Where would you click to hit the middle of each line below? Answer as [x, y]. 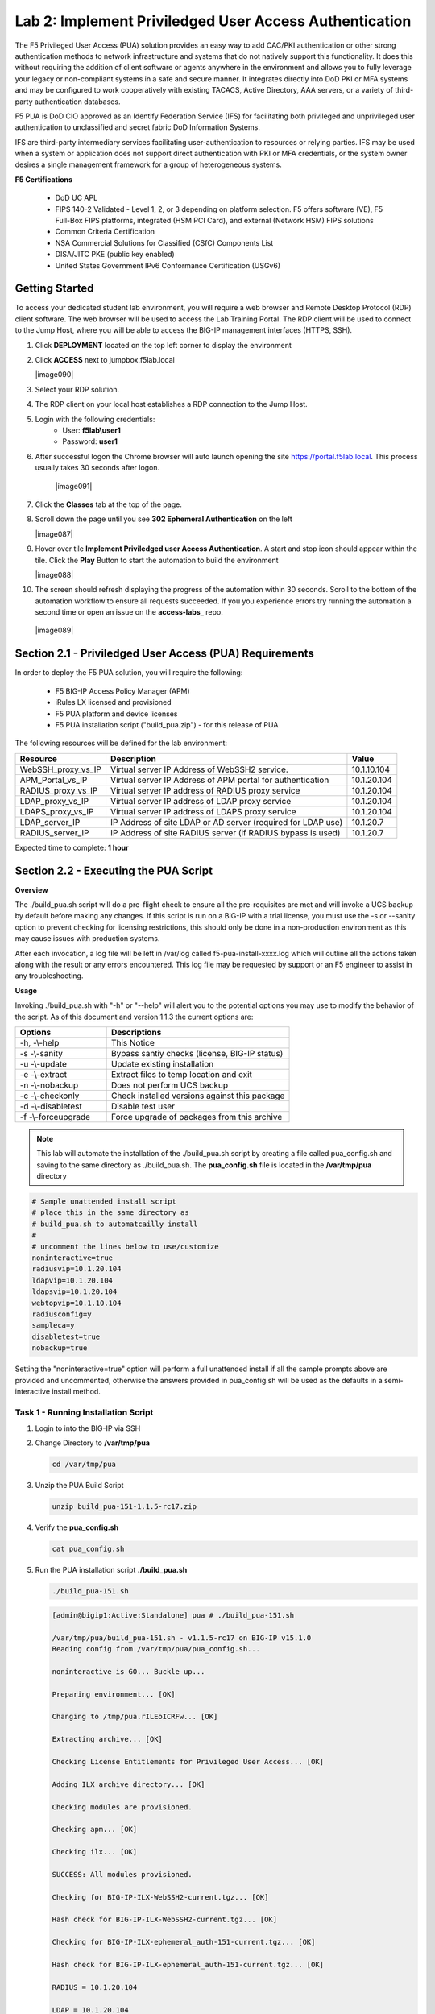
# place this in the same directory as [110, 1213]
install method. [76, 1391]
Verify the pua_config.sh [77, 1527]
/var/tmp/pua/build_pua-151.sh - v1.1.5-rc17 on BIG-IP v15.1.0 [182, 1638]
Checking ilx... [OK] [95, 1852]
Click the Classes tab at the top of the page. [109, 504]
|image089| [54, 630]
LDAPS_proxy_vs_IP [57, 811]
